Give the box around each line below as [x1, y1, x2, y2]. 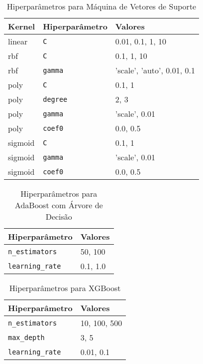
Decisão [45, 211, 72, 222]
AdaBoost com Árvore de [14, 199, 103, 211]
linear [8, 35, 28, 47]
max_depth [8, 333, 45, 342]
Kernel [8, 20, 35, 32]
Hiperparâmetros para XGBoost [9, 282, 121, 294]
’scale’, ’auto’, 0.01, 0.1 [115, 64, 195, 76]
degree [43, 95, 68, 103]
